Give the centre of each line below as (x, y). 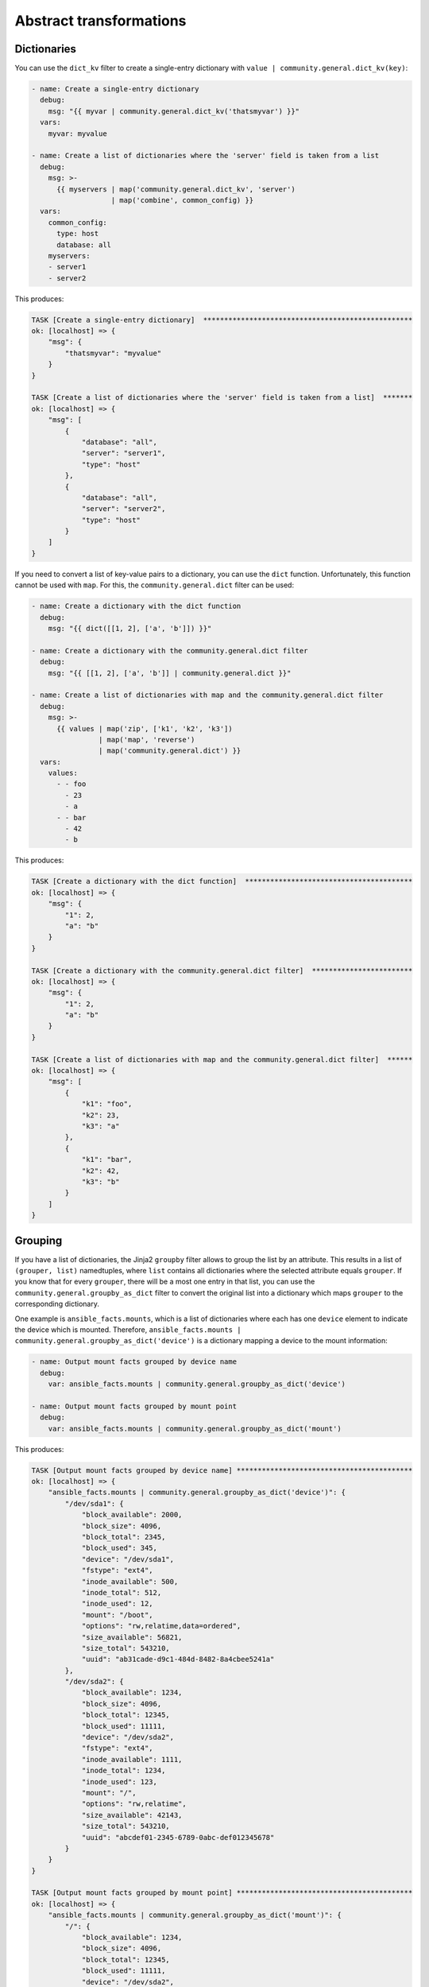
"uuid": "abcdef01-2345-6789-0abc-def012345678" (178, 1837)
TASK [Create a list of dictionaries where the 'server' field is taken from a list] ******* (222, 398)
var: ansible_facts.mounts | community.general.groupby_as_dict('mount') (195, 1428)
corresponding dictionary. (57, 1304)
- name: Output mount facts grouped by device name (134, 1362)
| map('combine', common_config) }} (182, 200)
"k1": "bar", (107, 1160)
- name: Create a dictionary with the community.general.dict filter (170, 651)
